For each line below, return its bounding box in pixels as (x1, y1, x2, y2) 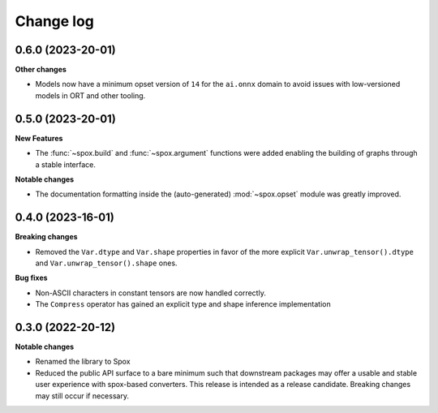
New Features (15, 133, 63, 143)
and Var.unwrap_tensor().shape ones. (35, 258, 178, 268)
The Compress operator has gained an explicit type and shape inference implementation (35, 299, 332, 309)
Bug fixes (15, 273, 48, 283)
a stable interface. (35, 159, 97, 170)
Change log (15, 12, 95, 30)
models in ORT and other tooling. (35, 90, 146, 101)
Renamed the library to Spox (35, 357, 131, 367)
